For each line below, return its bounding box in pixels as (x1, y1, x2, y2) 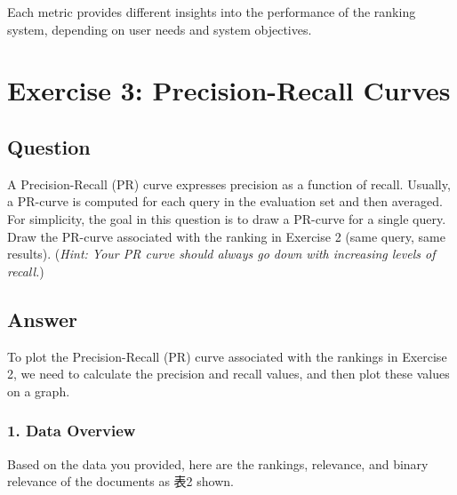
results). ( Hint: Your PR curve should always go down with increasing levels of (7, 244, 436, 263)
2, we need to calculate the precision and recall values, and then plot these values (7, 364, 450, 383)
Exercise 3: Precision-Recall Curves (7, 72, 451, 108)
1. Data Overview (7, 419, 136, 442)
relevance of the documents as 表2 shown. (7, 472, 234, 491)
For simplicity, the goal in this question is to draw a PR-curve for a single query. (7, 209, 446, 228)
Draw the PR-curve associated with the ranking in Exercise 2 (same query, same (7, 227, 445, 245)
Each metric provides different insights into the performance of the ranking (7, 3, 416, 20)
